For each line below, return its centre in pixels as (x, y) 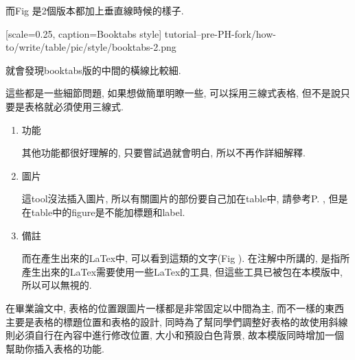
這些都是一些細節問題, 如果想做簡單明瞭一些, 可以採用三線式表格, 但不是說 (173, 93)
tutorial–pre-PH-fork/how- (220, 33)
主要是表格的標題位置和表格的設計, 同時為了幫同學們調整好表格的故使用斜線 (177, 321)
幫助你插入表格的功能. (55, 348)
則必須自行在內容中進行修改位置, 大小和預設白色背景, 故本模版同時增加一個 (175, 335)
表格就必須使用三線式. (74, 106)
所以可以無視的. (57, 285)
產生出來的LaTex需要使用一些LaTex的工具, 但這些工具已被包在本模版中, (182, 271)
